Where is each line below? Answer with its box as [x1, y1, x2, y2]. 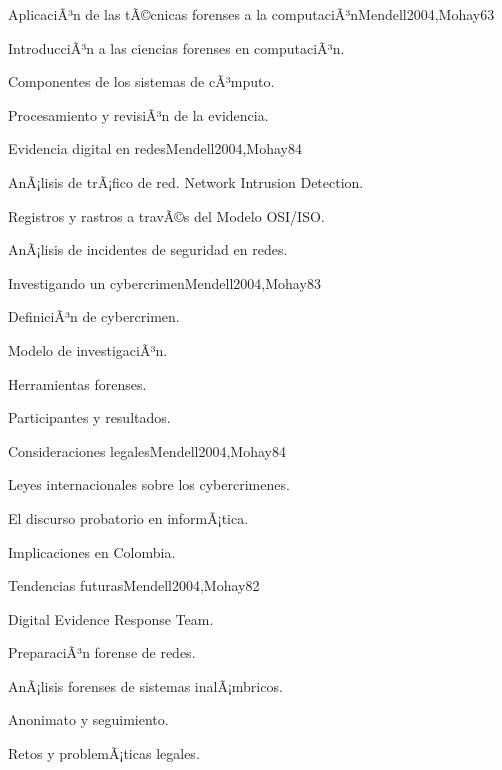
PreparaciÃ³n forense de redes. [8, 642, 196, 663]
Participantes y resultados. [8, 407, 171, 428]
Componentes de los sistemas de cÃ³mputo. [8, 71, 275, 92]
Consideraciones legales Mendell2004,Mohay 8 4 [8, 440, 286, 461]
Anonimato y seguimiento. [8, 709, 169, 730]
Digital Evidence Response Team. [8, 608, 214, 629]
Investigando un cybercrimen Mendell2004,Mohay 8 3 [8, 272, 321, 293]
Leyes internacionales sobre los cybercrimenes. [8, 474, 290, 495]
